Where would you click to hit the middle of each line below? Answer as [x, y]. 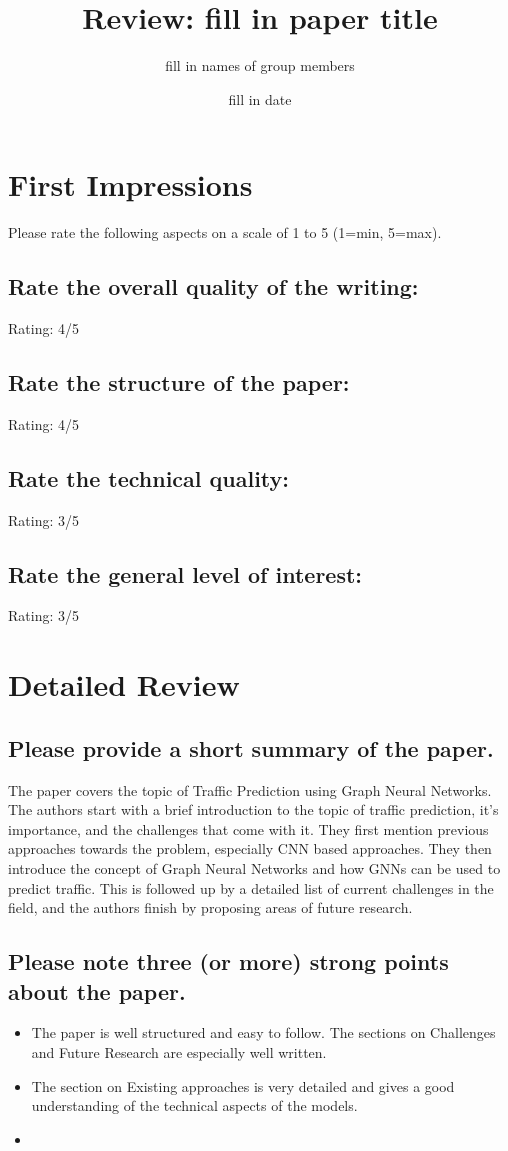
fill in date [260, 98]
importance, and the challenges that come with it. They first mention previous [248, 828]
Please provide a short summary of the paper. [251, 747]
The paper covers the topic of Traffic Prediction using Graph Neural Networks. [250, 789]
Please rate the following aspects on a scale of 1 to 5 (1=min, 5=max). [225, 232]
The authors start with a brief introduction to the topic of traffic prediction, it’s [253, 809]
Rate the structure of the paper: [179, 382]
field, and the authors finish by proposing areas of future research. [210, 907]
